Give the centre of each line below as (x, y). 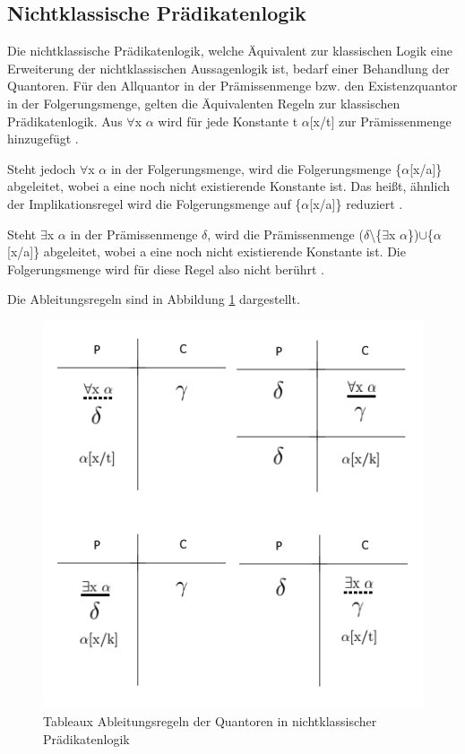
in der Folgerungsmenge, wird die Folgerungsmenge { (256, 168)
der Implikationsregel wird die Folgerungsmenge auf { (155, 203)
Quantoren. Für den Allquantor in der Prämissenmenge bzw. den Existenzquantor (232, 86)
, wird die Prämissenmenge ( (285, 234)
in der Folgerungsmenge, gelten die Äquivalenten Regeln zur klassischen (204, 103)
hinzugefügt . (43, 139)
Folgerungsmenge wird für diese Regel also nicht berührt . (166, 269)
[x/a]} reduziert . (356, 203)
